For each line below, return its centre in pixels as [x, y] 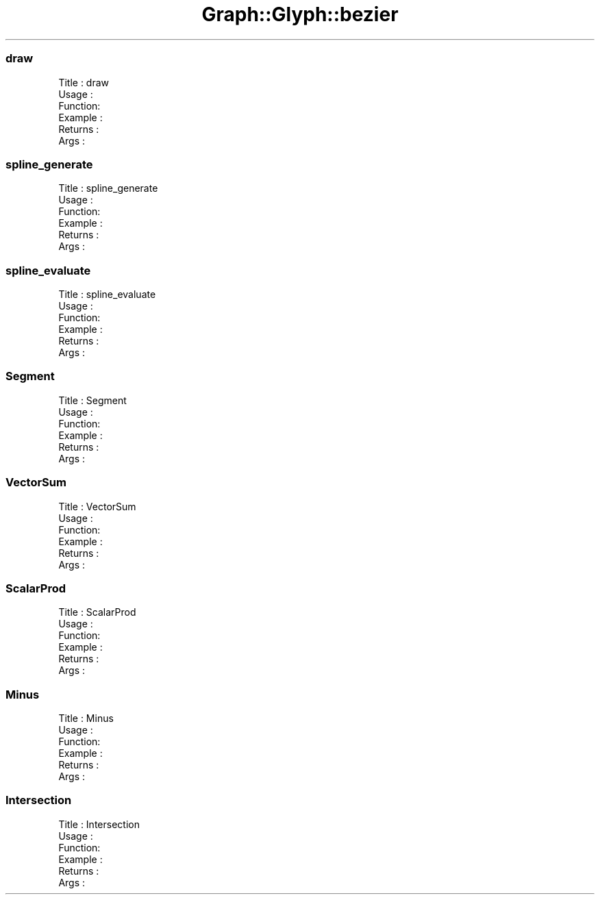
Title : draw [84, 82]
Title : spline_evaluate [107, 294]
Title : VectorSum [97, 506]
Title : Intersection [99, 824]
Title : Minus [86, 718]
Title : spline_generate [108, 188]
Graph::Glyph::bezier [300, 14]
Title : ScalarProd [97, 612]
